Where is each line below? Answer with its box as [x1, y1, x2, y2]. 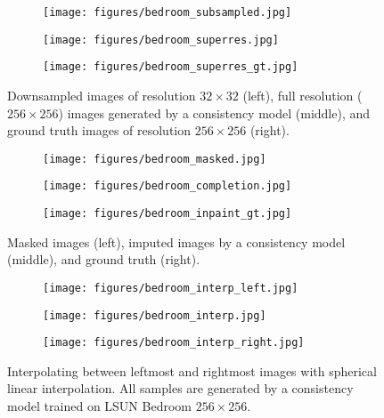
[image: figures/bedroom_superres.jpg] [43, 33, 279, 46]
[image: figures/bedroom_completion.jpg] [43, 180, 292, 193]
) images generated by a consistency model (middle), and [58, 103, 371, 122]
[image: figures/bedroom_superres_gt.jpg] [43, 60, 298, 74]
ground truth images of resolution [7, 121, 192, 140]
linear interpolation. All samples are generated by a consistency [7, 379, 354, 398]
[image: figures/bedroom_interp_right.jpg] [43, 336, 305, 350]
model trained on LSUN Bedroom [7, 397, 192, 415]
